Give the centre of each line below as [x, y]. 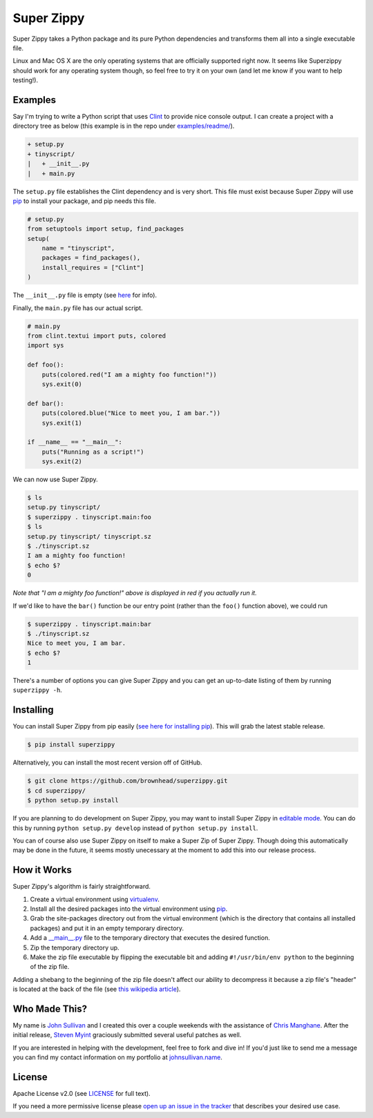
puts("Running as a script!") [93, 452]
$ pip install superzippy [71, 745]
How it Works [42, 870]
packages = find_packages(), [91, 258]
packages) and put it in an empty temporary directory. [107, 928]
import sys [46, 346]
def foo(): [46, 365]
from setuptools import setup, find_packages [106, 229]
